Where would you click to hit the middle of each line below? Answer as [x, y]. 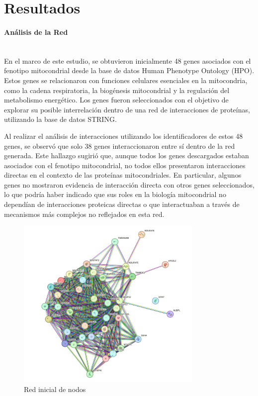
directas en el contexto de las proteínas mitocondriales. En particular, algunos [123, 175]
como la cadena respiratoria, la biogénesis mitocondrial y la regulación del [117, 90]
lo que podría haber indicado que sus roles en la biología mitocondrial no [115, 194]
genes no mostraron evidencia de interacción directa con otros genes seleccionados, [129, 184]
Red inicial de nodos [55, 389]
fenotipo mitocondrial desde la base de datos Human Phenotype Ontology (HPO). [129, 70]
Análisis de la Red [36, 32]
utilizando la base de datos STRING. [60, 119]
